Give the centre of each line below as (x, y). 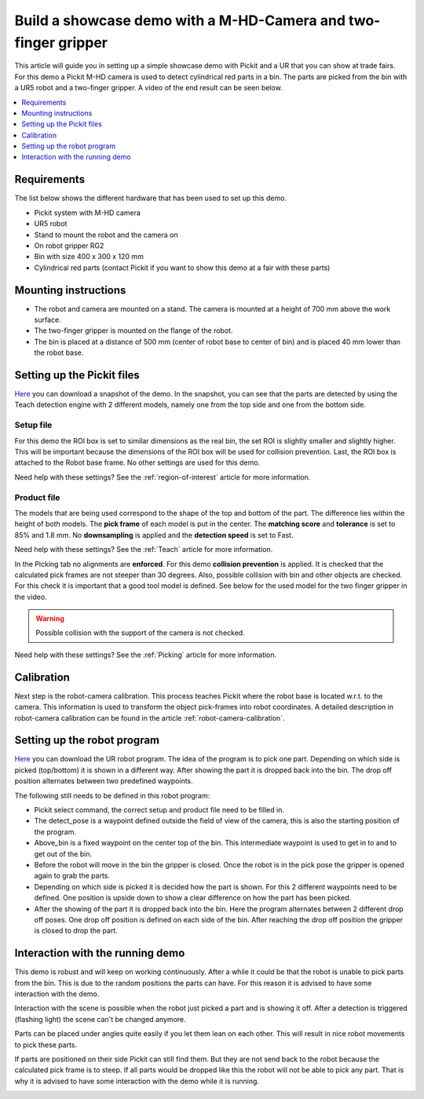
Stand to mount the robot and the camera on (106, 235)
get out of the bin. (63, 854)
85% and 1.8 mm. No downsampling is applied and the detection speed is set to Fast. (154, 535)
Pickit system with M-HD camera (88, 213)
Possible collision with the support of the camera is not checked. (140, 633)
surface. (48, 320)
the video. (31, 597)
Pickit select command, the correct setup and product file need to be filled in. (159, 810)
